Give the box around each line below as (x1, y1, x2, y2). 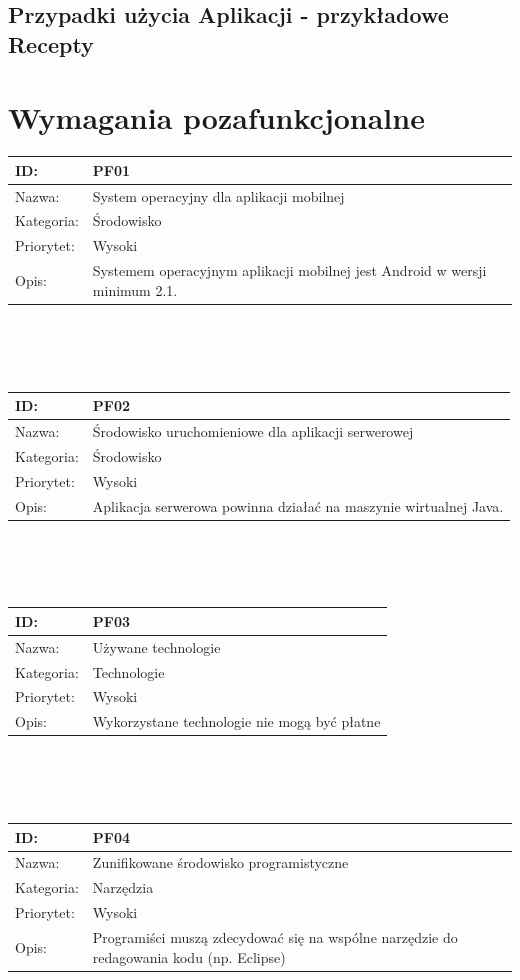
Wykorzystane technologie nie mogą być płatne (92, 711, 381, 732)
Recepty (8, 28, 94, 59)
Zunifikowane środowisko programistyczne (92, 852, 349, 873)
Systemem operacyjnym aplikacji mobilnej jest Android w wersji (92, 260, 487, 281)
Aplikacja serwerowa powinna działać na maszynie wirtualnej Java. (92, 495, 504, 516)
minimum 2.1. (92, 279, 178, 300)
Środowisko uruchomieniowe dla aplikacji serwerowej (92, 420, 414, 441)
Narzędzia (92, 877, 154, 898)
